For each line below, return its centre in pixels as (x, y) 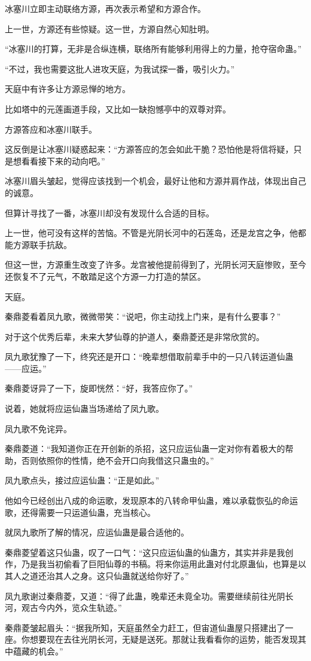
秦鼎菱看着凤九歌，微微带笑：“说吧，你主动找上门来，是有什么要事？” (143, 316)
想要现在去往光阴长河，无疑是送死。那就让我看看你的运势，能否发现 (164, 639)
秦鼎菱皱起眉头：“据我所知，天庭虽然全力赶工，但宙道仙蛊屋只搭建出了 (145, 627)
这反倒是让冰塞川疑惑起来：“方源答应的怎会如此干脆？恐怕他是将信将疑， (149, 149)
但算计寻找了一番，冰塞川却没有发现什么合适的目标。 (109, 212)
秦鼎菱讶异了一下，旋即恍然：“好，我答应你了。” (99, 388)
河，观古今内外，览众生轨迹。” (63, 608)
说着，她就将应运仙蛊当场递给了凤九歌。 (84, 408)
